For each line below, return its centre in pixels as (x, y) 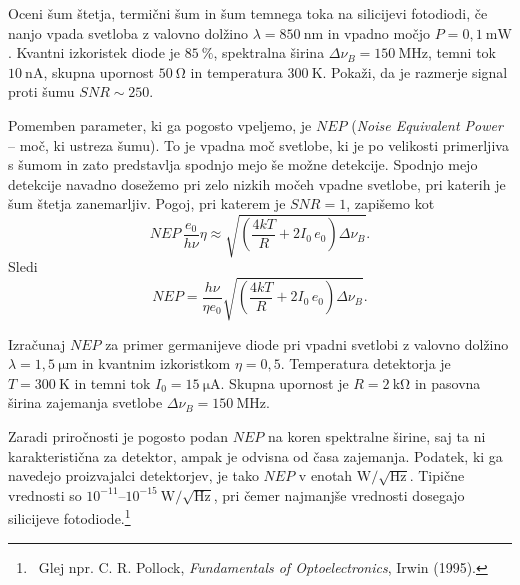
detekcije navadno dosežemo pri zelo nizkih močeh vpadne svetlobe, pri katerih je (257, 183)
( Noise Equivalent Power (427, 124)
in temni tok (112, 382)
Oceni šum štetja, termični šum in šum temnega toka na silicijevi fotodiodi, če (248, 13)
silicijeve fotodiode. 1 (69, 517)
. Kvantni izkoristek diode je (94, 52)
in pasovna (447, 382)
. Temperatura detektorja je (365, 363)
